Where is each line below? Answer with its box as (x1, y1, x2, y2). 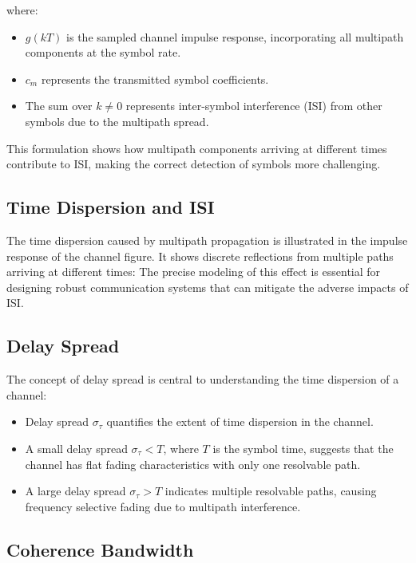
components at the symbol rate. (25, 44, 181, 61)
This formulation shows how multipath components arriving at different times (6, 140, 387, 156)
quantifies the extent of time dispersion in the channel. (106, 413, 374, 430)
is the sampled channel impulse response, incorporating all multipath (66, 28, 404, 45)
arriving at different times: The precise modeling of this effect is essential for (6, 263, 381, 280)
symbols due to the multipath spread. (25, 112, 209, 129)
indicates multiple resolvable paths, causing (164, 482, 377, 499)
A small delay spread (25, 439, 128, 456)
